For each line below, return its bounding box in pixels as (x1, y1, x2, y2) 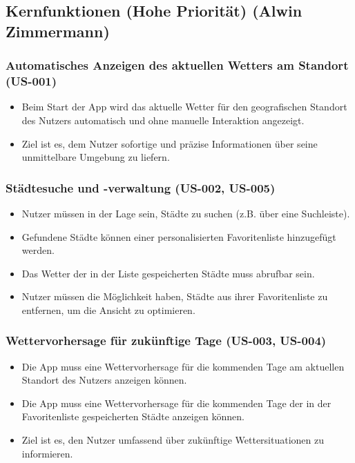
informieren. (21, 446, 73, 460)
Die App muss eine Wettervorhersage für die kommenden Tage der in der (21, 395, 332, 410)
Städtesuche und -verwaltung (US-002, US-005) (6, 179, 276, 196)
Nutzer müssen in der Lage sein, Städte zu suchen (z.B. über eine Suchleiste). (21, 206, 350, 220)
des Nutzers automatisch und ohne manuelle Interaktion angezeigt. (21, 112, 305, 127)
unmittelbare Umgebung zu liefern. (21, 150, 170, 164)
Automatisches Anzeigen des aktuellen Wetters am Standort (6, 57, 349, 74)
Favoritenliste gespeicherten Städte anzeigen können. (21, 409, 244, 424)
